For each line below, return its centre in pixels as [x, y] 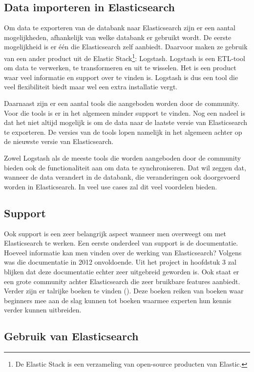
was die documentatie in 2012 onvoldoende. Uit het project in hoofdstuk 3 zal [120, 262]
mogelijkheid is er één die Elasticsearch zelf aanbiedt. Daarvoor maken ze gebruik [126, 47]
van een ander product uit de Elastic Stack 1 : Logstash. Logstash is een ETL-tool [125, 57]
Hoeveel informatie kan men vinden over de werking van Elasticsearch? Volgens [123, 252]
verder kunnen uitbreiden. [43, 310]
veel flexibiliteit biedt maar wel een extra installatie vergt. [91, 87]
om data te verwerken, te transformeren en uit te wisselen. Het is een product [120, 68]
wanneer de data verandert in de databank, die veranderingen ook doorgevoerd [122, 177]
